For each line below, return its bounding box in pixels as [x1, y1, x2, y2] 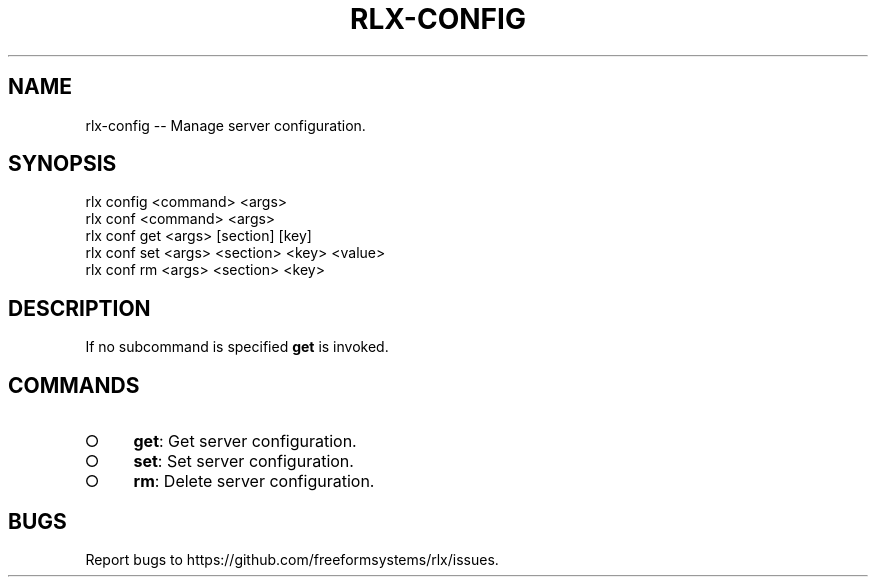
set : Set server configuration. [133, 451, 354, 472]
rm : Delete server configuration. [133, 471, 375, 492]
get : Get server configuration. [133, 431, 357, 452]
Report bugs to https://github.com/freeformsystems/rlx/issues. [85, 550, 499, 568]
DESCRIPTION [8, 295, 151, 321]
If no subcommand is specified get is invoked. [85, 338, 389, 356]
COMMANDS [8, 372, 140, 398]
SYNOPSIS [8, 151, 117, 177]
